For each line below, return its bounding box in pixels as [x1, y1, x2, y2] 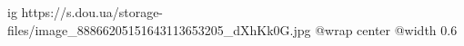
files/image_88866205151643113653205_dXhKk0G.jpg [7, 20, 311, 39]
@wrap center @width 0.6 [315, 20, 458, 39]
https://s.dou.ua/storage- [21, 3, 164, 21]
